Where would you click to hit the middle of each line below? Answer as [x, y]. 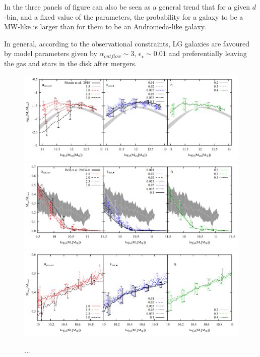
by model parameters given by [51, 53]
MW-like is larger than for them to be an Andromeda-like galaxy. [105, 27]
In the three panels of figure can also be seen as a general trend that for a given [127, 7]
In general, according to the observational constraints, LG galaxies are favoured [127, 43]
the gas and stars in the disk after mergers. [71, 63]
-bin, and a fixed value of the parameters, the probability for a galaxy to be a [124, 16]
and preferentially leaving [208, 53]
